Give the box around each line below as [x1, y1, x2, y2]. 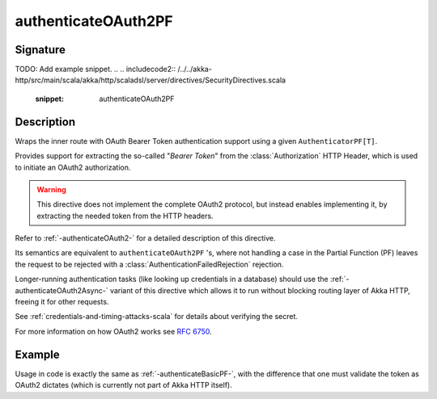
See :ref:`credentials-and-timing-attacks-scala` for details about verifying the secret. [15, 312, 299, 321]
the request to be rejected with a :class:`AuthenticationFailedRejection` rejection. [15, 259, 284, 269]
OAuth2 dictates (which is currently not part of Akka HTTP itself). [15, 380, 232, 390]
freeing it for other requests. [15, 297, 109, 307]
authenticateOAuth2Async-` [15, 285, 108, 295]
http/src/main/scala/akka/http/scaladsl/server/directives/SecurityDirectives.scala [15, 75, 286, 85]
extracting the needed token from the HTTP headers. [36, 211, 214, 220]
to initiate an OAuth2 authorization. [15, 162, 131, 172]
